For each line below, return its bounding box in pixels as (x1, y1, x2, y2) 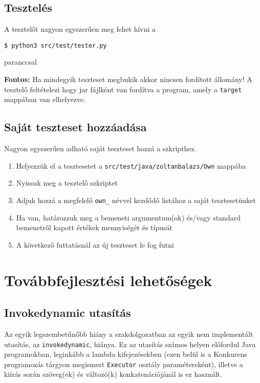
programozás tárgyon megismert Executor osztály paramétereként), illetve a (4, 358, 243, 369)
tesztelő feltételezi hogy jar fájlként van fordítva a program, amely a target (4, 84, 242, 94)
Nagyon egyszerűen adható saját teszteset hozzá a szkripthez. (4, 143, 197, 154)
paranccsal (4, 56, 37, 67)
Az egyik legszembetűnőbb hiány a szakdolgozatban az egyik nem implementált (4, 328, 253, 339)
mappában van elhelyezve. (4, 94, 86, 105)
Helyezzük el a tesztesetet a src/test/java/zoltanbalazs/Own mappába (16, 160, 246, 171)
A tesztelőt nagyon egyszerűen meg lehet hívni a (4, 24, 156, 34)
